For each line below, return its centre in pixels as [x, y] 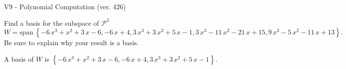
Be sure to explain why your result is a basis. [72, 43]
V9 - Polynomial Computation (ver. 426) [65, 6]
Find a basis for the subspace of [52, 23]
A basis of [19, 59]
